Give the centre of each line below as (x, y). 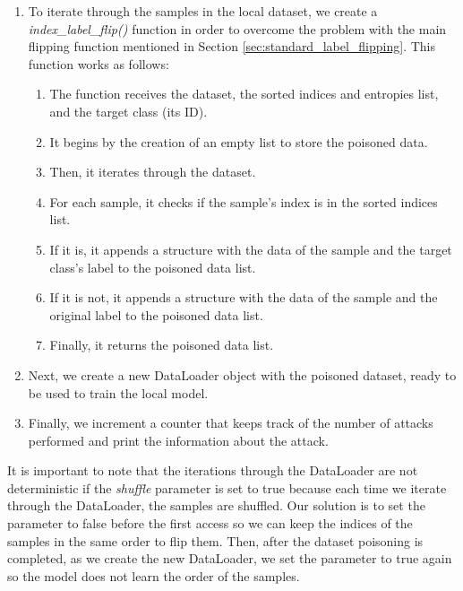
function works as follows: (99, 63)
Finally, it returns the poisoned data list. (162, 345)
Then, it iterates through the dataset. (153, 172)
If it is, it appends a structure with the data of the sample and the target (251, 249)
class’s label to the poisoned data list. (153, 267)
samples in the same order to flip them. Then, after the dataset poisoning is (215, 540)
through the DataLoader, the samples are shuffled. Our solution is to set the (216, 505)
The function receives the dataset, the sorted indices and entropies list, (244, 94)
